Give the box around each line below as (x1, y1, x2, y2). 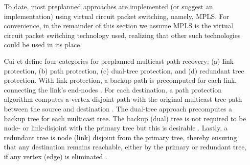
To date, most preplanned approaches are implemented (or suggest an (4, 1, 213, 11)
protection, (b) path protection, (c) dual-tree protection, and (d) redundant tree (4, 65, 244, 75)
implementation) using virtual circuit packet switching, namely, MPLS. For (4, 11, 229, 21)
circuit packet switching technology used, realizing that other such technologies (4, 30, 241, 40)
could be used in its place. (4, 39, 82, 50)
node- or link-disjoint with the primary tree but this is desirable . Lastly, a (4, 123, 227, 133)
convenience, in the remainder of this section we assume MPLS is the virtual (4, 20, 233, 31)
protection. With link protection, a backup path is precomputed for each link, (4, 75, 237, 85)
